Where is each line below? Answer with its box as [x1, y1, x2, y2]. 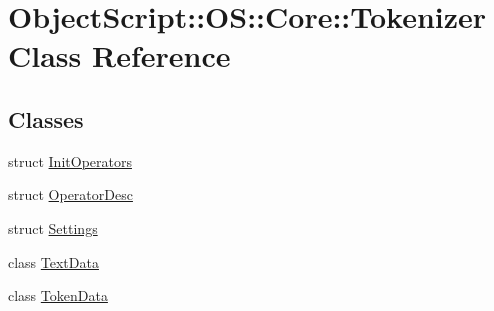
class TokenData [8, 285, 108, 306]
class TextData [8, 251, 99, 272]
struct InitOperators [8, 150, 132, 171]
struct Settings [8, 217, 98, 238]
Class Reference [8, 35, 231, 76]
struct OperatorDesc [8, 184, 133, 205]
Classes [8, 103, 84, 134]
